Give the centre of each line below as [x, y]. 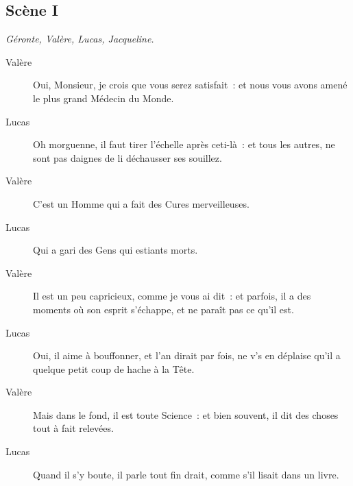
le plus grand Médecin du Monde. [104, 98]
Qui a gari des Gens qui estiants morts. [115, 250]
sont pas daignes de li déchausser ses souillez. [127, 157]
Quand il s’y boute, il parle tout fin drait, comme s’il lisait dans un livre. [186, 474]
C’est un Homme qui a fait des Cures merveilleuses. [141, 203]
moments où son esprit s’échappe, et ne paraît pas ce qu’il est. [163, 309]
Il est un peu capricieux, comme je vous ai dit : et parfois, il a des [172, 296]
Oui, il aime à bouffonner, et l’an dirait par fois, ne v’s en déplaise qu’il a [187, 355]
